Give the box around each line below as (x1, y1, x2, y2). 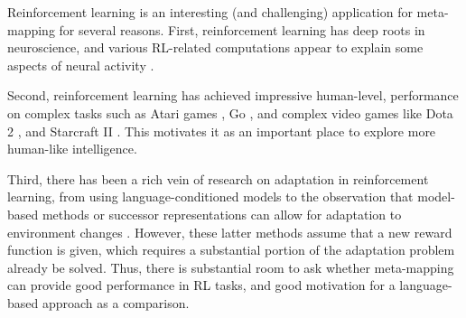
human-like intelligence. (7, 139, 137, 158)
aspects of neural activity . (7, 55, 154, 74)
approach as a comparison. (42, 293, 190, 312)
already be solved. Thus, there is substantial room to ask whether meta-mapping (7, 257, 454, 276)
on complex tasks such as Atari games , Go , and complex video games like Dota (7, 103, 453, 122)
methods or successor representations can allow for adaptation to (42, 204, 402, 223)
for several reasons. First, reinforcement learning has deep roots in (59, 20, 425, 39)
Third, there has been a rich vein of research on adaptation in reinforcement (7, 169, 429, 188)
